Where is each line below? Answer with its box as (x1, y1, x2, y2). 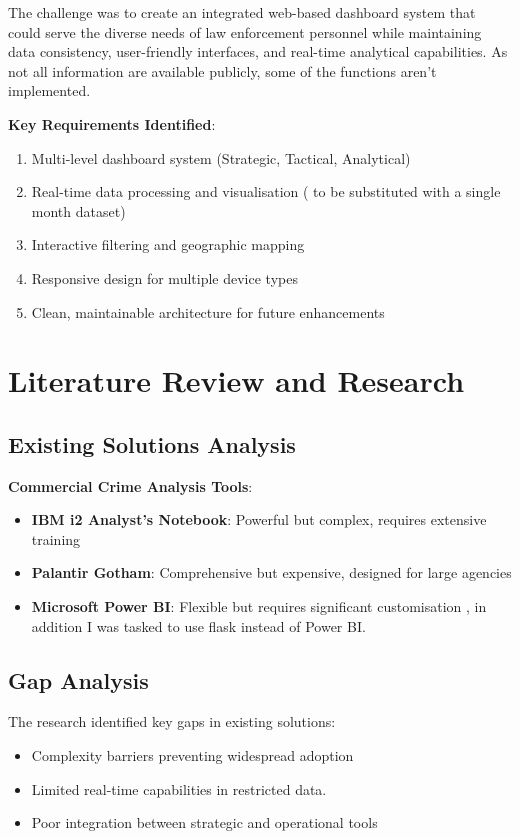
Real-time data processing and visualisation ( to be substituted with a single (31, 181, 501, 202)
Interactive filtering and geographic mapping (31, 234, 305, 255)
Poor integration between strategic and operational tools (31, 812, 378, 833)
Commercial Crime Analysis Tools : (8, 475, 253, 496)
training (31, 528, 81, 549)
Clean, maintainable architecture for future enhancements (31, 301, 385, 322)
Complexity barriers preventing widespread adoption (31, 745, 354, 766)
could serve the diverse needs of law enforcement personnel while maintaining (8, 21, 482, 42)
